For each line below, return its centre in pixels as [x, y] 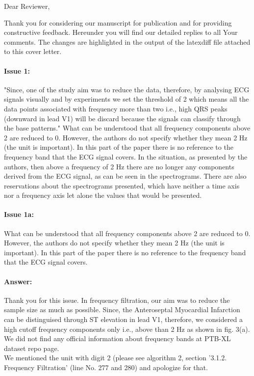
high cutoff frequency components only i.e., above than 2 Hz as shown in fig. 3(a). [127, 329]
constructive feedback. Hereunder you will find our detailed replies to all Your [121, 32]
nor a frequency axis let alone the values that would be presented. [103, 195]
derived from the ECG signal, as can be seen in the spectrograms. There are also [125, 176]
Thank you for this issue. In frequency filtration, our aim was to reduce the [117, 300]
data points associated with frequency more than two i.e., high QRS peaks [116, 108]
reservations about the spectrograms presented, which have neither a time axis [122, 185]
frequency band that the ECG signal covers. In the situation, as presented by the [126, 156]
